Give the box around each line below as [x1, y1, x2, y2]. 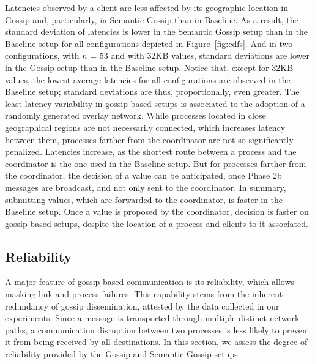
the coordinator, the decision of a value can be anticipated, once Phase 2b [5, 169, 282, 182]
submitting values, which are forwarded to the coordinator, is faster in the [5, 193, 283, 206]
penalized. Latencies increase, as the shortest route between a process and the [5, 145, 297, 158]
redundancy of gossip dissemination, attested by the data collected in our [5, 299, 280, 312]
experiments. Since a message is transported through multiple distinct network [5, 311, 300, 324]
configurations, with [5, 49, 80, 62]
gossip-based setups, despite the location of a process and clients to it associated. [5, 217, 308, 229]
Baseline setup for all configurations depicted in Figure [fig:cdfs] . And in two [5, 37, 293, 50]
